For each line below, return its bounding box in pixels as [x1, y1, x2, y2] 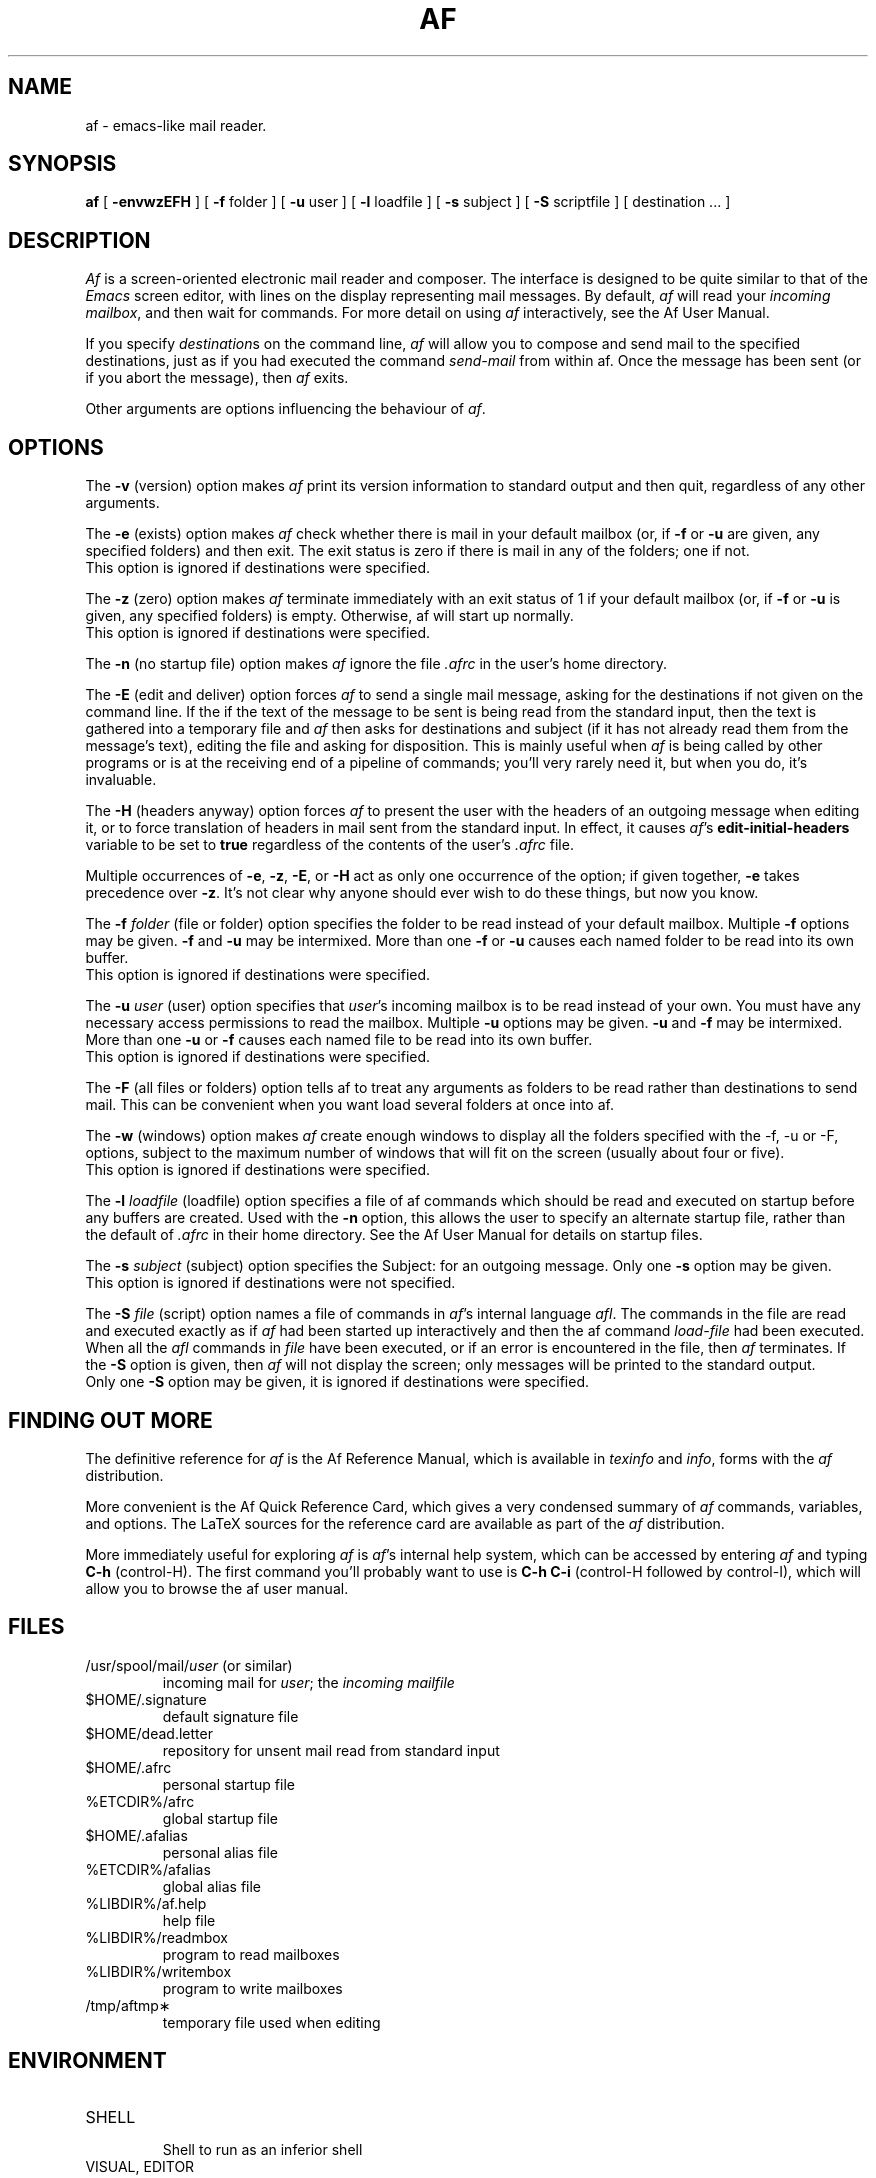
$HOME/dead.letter [85, 1724, 213, 1742]
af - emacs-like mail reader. [85, 116, 267, 134]
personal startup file [162, 1775, 295, 1793]
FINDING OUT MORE [8, 1407, 213, 1433]
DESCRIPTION [8, 227, 151, 253]
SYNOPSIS [8, 151, 117, 177]
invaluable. [85, 771, 157, 789]
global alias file [162, 1877, 262, 1895]
